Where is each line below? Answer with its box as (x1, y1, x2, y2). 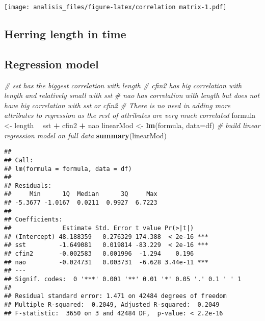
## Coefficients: (4, 216, 63, 224)
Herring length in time (4, 26, 126, 42)
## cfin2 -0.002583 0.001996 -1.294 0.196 (4, 250, 194, 258)
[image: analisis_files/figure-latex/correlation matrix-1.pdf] (4, 4, 227, 11)
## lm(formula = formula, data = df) (4, 165, 132, 172)
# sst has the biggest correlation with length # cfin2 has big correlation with (4, 80, 242, 90)
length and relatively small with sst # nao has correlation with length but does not (4, 90, 260, 101)
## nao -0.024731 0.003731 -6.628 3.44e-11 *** (4, 258, 208, 266)
